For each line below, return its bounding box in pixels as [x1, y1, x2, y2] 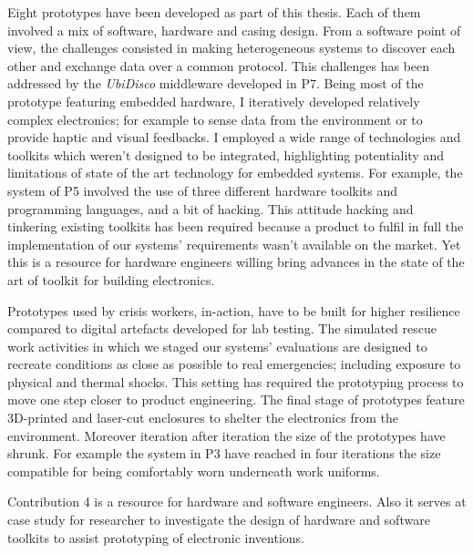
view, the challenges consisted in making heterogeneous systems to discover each [7, 38, 456, 57]
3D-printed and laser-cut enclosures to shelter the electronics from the [7, 408, 398, 427]
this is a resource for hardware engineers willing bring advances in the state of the [7, 252, 465, 271]
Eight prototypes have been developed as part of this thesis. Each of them [7, 3, 421, 21]
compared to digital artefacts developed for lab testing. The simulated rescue [7, 319, 437, 338]
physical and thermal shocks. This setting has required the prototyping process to [7, 372, 464, 391]
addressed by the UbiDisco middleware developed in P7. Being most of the [7, 74, 424, 93]
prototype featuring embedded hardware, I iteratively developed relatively [7, 91, 420, 110]
